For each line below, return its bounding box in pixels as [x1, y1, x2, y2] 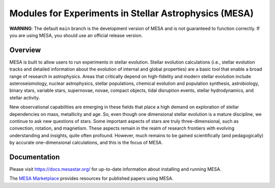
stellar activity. [9, 95, 40, 101]
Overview [9, 46, 41, 54]
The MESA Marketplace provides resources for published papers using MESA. [9, 175, 174, 181]
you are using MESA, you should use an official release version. [9, 32, 143, 38]
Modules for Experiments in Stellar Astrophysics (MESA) [9, 8, 254, 19]
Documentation [9, 152, 60, 161]
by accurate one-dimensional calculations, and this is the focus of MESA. [9, 140, 163, 146]
